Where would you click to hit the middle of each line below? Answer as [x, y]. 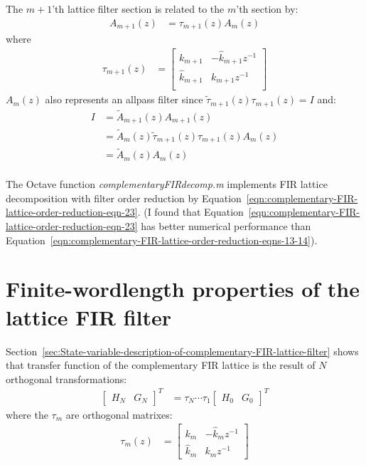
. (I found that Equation [190, 212]
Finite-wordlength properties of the [183, 289]
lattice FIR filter [89, 317]
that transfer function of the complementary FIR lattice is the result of [161, 365]
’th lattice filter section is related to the [138, 9]
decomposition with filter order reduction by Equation [124, 198]
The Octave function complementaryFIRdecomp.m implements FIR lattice [167, 184]
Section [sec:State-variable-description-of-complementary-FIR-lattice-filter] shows [182, 351]
